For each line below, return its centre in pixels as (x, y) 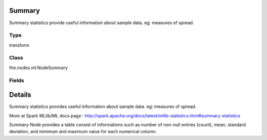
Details (20, 95)
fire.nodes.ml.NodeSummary (38, 68)
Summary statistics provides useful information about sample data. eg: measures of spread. (103, 106)
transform (19, 45)
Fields (17, 80)
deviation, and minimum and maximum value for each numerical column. (83, 132)
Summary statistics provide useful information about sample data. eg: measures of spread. (102, 23)
